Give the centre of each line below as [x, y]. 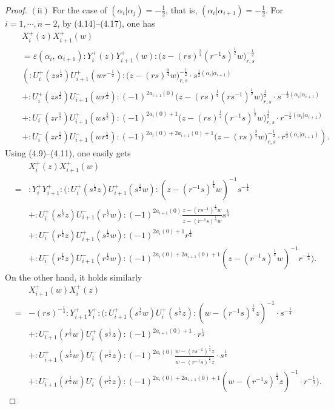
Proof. [16, 10]
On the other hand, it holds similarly [74, 277]
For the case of [80, 10]
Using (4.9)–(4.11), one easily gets [68, 153]
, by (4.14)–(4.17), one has [106, 23]
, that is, [182, 10]
